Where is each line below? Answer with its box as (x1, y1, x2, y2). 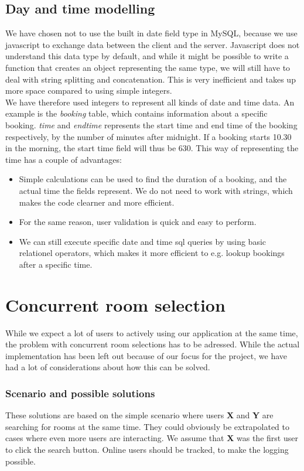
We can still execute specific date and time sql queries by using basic (19, 235, 267, 247)
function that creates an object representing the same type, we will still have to (5, 61, 291, 73)
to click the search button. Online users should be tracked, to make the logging (5, 443, 289, 455)
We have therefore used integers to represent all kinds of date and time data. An (5, 95, 295, 108)
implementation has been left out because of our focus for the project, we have (5, 349, 287, 361)
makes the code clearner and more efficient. (19, 196, 175, 208)
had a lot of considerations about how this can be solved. (5, 361, 210, 373)
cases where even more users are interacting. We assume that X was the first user (5, 432, 298, 444)
